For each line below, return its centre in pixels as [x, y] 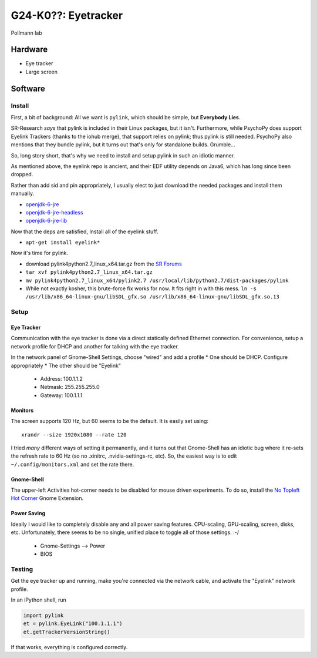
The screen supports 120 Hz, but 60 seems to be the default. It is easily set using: [109, 421]
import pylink [43, 615]
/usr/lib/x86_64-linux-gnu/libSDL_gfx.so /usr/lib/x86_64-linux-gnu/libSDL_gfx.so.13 [153, 297]
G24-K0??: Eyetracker [67, 15]
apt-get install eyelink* [63, 243]
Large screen [42, 72]
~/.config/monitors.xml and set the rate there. [72, 464]
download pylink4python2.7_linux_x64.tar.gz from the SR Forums [104, 264]
